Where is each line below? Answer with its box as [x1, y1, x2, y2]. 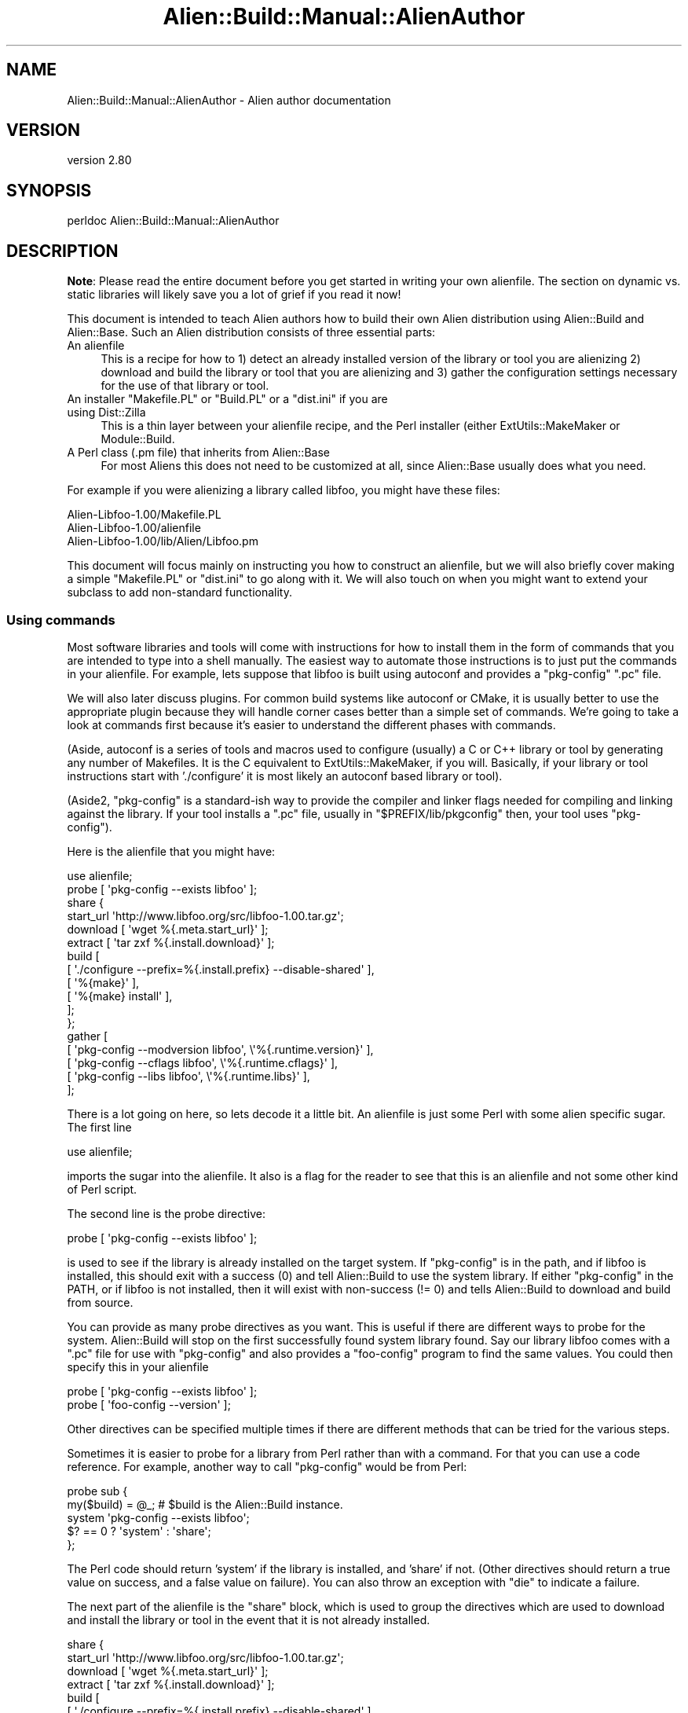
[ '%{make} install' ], [67, 989, 173, 1003]
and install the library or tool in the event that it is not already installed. [67, 1612, 430, 1627]
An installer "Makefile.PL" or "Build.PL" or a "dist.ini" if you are [67, 392, 388, 406]
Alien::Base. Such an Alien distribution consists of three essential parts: [67, 325, 436, 339]
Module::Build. [101, 432, 175, 446]
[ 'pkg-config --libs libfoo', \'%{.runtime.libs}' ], [67, 1069, 310, 1083]
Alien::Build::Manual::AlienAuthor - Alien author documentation [67, 93, 391, 107]
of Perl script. [67, 1182, 137, 1196]
